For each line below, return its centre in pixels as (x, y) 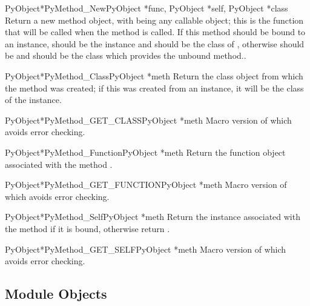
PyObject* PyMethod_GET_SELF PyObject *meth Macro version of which (146, 249)
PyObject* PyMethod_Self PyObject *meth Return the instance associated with (153, 217)
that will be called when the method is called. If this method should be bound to (155, 32)
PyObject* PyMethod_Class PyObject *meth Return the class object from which (154, 75)
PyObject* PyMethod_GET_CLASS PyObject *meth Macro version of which (148, 120)
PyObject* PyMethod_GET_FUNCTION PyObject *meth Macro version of (146, 185)
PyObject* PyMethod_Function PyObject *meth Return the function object (145, 152)
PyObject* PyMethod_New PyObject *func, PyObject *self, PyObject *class (147, 8)
